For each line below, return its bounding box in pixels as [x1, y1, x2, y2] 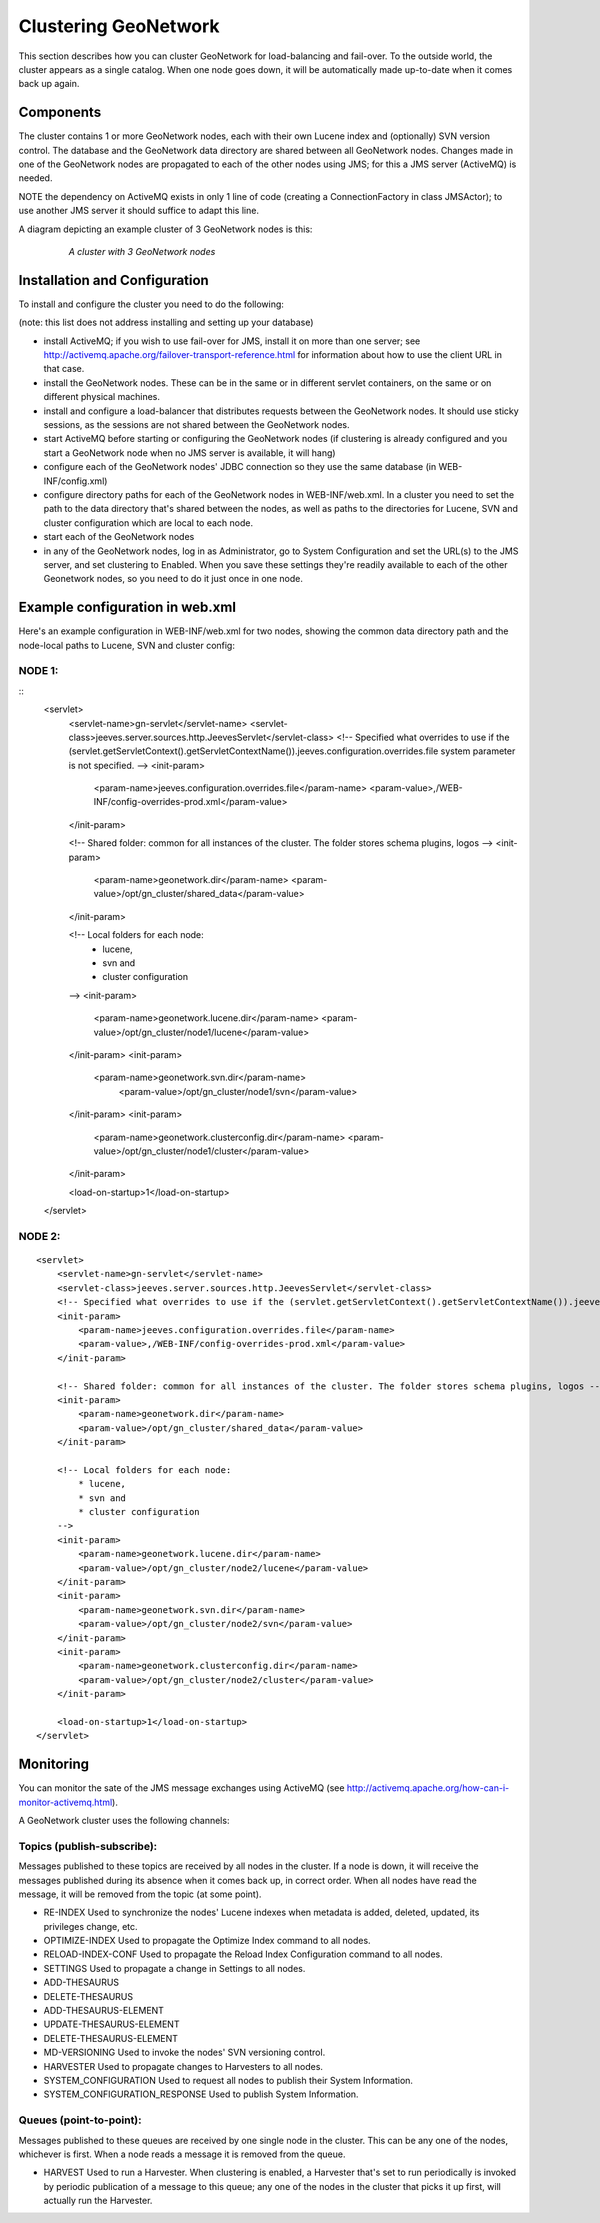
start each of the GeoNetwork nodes [43, 531, 195, 543]
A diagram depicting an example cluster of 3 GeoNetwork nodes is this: [18, 223, 313, 235]
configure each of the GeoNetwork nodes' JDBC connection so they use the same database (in [43, 461, 437, 473]
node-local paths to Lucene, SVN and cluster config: [18, 639, 235, 651]
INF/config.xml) [43, 475, 108, 487]
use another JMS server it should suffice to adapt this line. [18, 205, 260, 217]
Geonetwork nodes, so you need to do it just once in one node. [43, 573, 304, 585]
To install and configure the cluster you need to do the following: [18, 298, 285, 310]
